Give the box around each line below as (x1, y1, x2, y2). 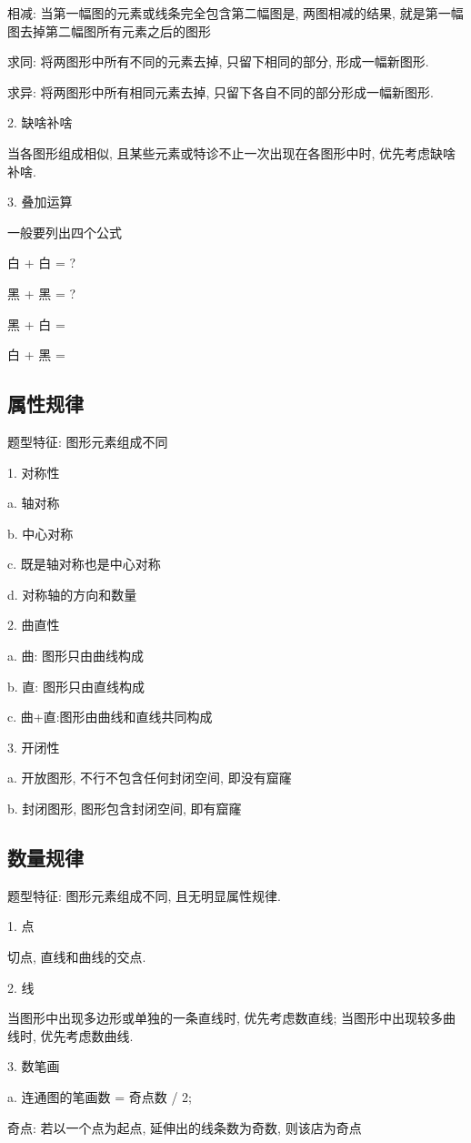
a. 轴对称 (7, 493, 60, 512)
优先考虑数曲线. (40, 1026, 134, 1045)
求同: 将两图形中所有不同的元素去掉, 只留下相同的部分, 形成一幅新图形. (7, 52, 429, 71)
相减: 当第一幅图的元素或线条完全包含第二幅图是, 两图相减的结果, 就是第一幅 (7, 4, 464, 22)
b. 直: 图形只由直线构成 (7, 676, 145, 695)
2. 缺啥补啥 (7, 113, 73, 132)
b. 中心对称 (7, 523, 74, 542)
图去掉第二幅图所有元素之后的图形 (7, 21, 211, 40)
